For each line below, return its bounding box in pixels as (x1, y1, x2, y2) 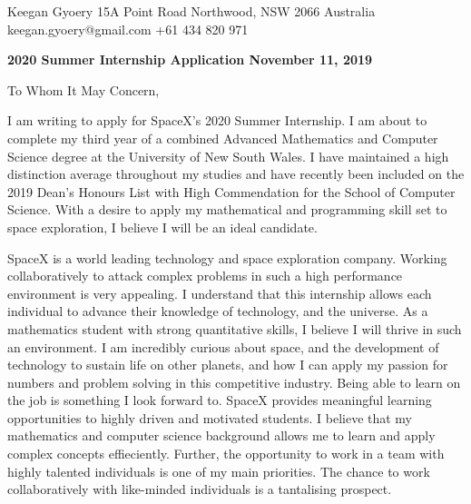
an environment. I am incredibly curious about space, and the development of (7, 337, 439, 356)
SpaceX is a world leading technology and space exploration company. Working (7, 248, 447, 267)
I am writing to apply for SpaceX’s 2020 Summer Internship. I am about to (7, 111, 427, 130)
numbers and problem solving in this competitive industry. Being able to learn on (7, 372, 461, 391)
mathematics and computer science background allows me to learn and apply (7, 426, 436, 445)
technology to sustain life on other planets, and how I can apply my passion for (7, 355, 448, 374)
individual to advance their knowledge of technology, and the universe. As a (7, 301, 428, 321)
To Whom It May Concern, (7, 80, 160, 99)
